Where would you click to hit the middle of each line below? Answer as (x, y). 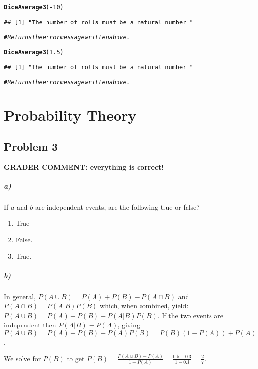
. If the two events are (190, 315)
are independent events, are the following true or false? (117, 206)
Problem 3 (31, 146)
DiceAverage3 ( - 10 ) (34, 7)
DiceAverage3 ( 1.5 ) (34, 52)
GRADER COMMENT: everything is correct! (84, 166)
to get (76, 358)
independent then (30, 325)
